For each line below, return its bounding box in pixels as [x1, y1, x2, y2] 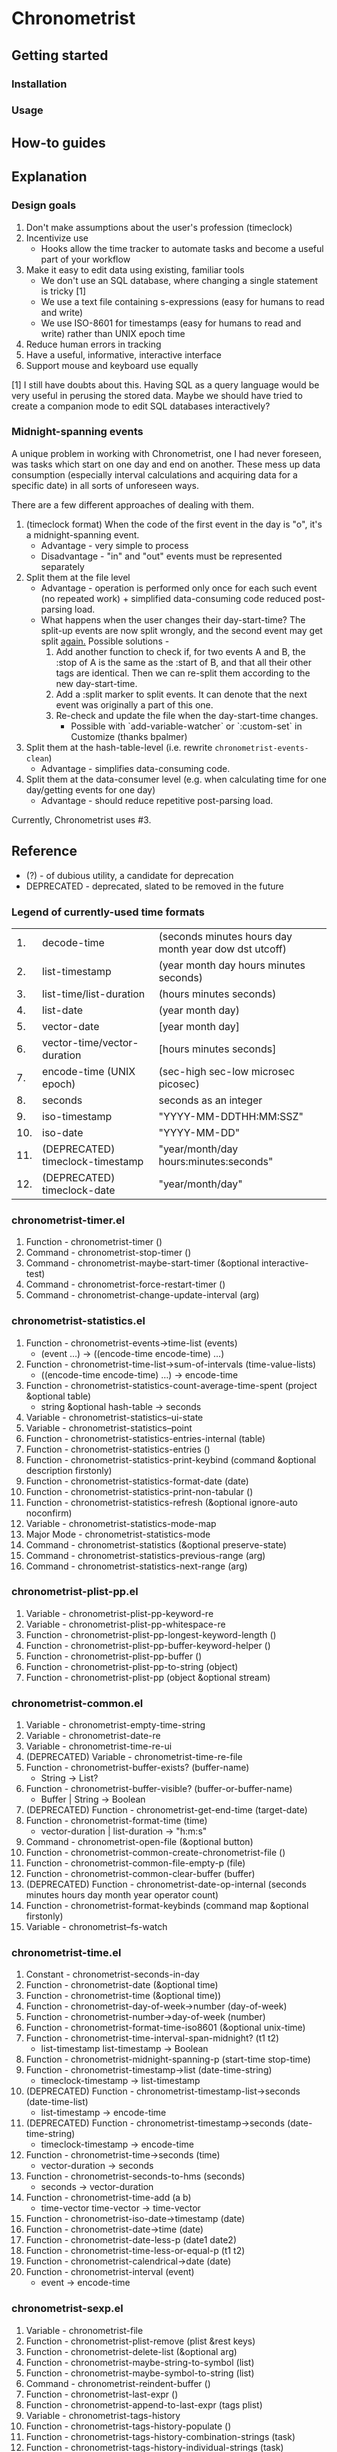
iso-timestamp [42, 1109, 113, 1123]
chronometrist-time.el [11, 1946, 122, 1960]
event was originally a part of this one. [55, 698, 214, 711]
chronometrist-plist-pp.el [11, 1585, 139, 1599]
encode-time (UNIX [42, 1064, 136, 1078]
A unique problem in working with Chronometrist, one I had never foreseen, [11, 447, 322, 459]
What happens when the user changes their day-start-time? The [40, 613, 306, 626]
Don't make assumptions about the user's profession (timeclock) [25, 221, 293, 233]
